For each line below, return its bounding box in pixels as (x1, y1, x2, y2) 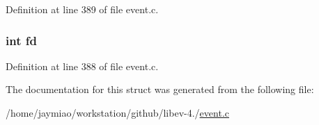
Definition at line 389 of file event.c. (6, 2, 159, 16)
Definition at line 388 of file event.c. (6, 58, 159, 73)
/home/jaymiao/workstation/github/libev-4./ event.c (6, 106, 229, 119)
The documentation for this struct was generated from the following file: (6, 82, 314, 97)
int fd (6, 31, 37, 49)
